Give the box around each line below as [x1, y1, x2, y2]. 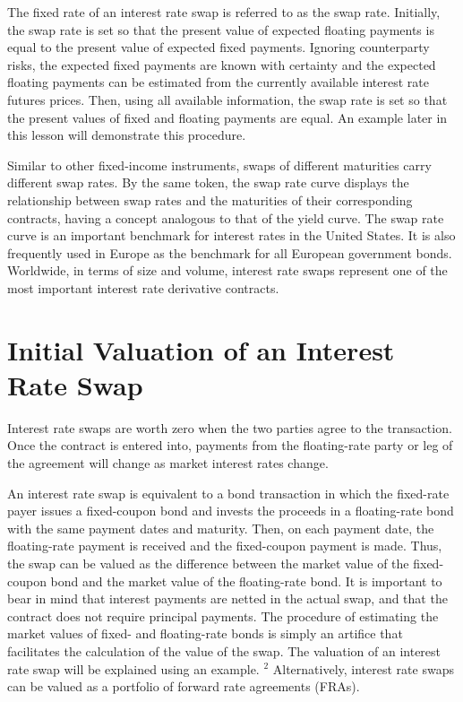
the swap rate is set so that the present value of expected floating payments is [7, 20, 434, 39]
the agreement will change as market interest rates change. [7, 454, 329, 472]
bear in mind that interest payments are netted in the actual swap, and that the [7, 589, 448, 608]
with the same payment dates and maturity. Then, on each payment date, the [7, 518, 434, 537]
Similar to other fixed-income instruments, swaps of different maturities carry [7, 155, 432, 174]
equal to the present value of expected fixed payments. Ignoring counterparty [7, 38, 430, 56]
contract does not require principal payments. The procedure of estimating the [7, 606, 439, 625]
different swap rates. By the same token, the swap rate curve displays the [7, 173, 409, 192]
